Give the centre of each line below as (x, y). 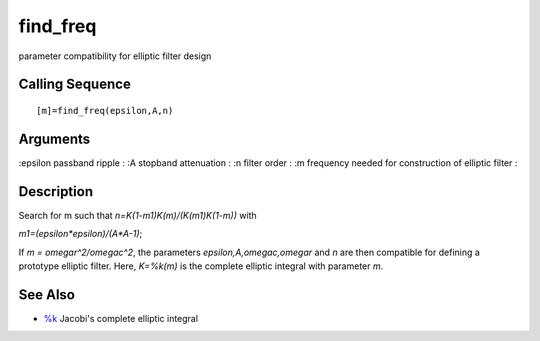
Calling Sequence (75, 84)
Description (56, 191)
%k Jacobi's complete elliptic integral (121, 318)
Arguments (54, 138)
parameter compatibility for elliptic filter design (115, 56)
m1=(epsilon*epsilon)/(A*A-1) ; (80, 234)
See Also (46, 294)
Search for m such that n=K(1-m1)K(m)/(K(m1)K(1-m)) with (137, 215)
